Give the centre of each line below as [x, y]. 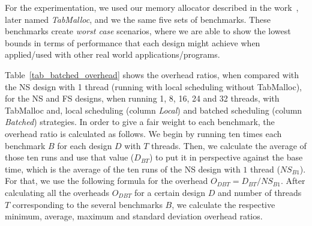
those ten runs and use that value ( [70, 157]
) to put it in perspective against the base [226, 157]
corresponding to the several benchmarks [87, 204]
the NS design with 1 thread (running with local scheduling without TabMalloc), [153, 86]
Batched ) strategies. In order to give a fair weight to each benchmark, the [140, 122]
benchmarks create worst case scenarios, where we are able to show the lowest [148, 31]
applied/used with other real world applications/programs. [112, 54]
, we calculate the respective [223, 204]
